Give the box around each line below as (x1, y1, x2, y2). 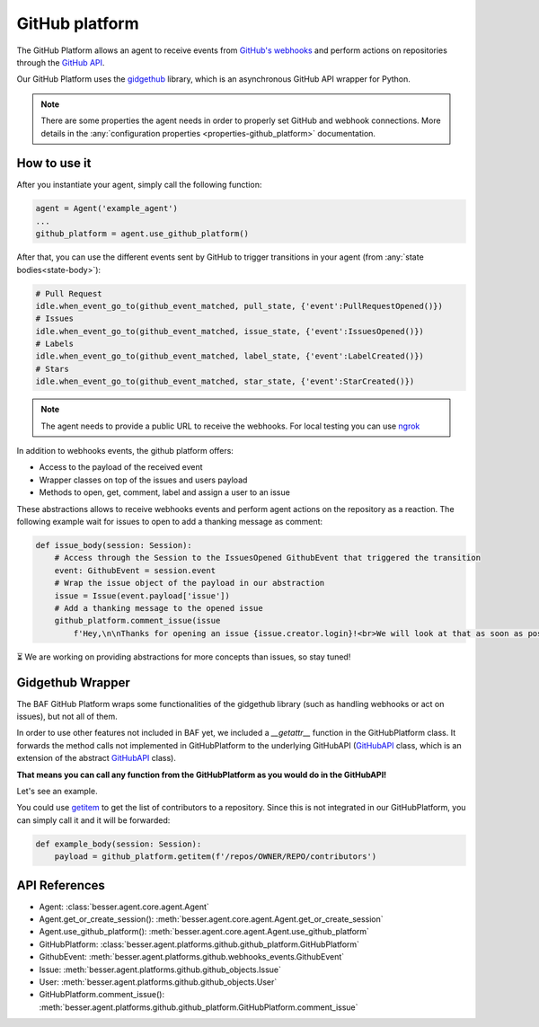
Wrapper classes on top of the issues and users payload (39, 474, 248, 485)
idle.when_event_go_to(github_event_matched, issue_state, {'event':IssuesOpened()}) (35, 326, 424, 336)
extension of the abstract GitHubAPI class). (16, 753, 177, 764)
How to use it (16, 155, 92, 171)
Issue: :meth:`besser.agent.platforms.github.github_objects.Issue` (39, 964, 282, 975)
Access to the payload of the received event (39, 462, 203, 473)
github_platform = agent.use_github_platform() (35, 229, 249, 239)
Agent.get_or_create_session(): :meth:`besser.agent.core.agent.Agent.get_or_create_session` (39, 913, 384, 925)
